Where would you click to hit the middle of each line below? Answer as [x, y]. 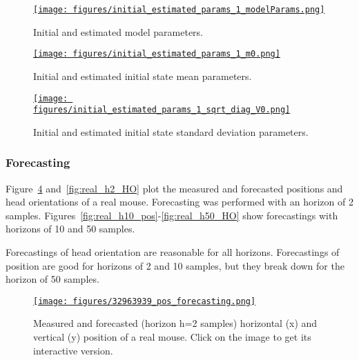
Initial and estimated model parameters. [118, 31]
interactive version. [73, 350]
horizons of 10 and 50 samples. [70, 229]
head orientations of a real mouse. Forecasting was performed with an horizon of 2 [179, 202]
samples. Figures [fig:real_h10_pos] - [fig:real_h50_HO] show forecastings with [172, 215]
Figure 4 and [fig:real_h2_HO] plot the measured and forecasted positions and [174, 188]
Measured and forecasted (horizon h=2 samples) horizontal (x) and [175, 323]
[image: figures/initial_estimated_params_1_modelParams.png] [179, 10]
